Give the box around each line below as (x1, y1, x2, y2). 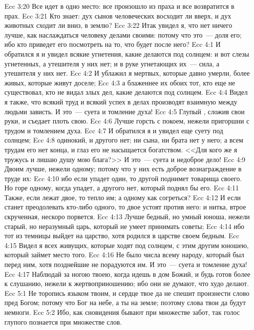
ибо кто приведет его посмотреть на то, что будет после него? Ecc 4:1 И (4, 39, 221, 49)
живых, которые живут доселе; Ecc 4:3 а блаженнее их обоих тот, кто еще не (4, 77, 235, 87)
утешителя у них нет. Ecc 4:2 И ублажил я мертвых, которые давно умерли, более (4, 68, 250, 78)
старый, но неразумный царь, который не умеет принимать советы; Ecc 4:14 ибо (4, 221, 245, 231)
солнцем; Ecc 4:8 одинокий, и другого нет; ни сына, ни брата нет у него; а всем (4, 135, 243, 145)
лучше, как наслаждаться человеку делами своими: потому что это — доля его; (4, 29, 242, 40)
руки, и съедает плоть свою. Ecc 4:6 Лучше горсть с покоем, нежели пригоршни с (4, 116, 250, 126)
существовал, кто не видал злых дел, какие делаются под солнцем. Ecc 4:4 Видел (4, 87, 248, 97)
